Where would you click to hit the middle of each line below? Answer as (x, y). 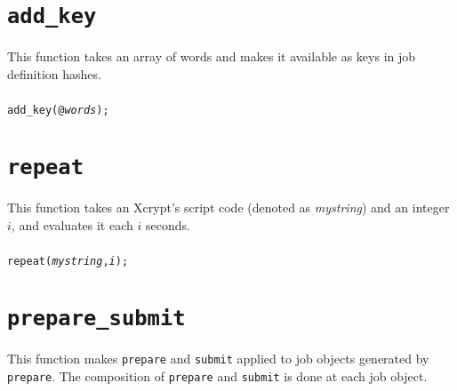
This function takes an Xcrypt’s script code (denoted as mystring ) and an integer (228, 207)
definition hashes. (54, 73)
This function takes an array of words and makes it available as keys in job (212, 56)
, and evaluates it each (72, 224)
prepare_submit (96, 319)
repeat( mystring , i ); (68, 262)
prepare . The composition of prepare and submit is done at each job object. (217, 375)
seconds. (168, 224)
